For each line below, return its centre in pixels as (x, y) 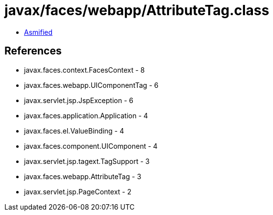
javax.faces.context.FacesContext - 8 (85, 70)
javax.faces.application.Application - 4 (86, 115)
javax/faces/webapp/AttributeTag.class (137, 10)
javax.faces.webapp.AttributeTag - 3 (83, 176)
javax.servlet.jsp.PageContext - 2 (78, 191)
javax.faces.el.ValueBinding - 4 (74, 131)
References (33, 51)
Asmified (38, 32)
